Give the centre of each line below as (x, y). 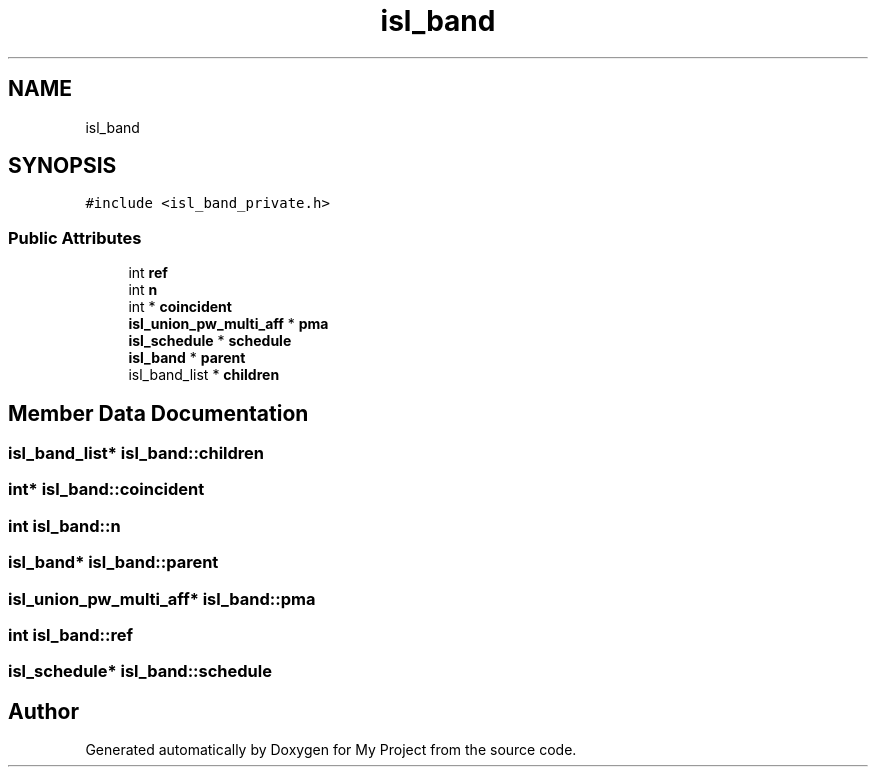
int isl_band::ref (71, 634)
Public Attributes (75, 237)
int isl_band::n (64, 525)
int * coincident (180, 307)
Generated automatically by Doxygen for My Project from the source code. (331, 750)
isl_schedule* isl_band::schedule (140, 671)
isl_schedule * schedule (210, 341)
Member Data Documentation (158, 413)
